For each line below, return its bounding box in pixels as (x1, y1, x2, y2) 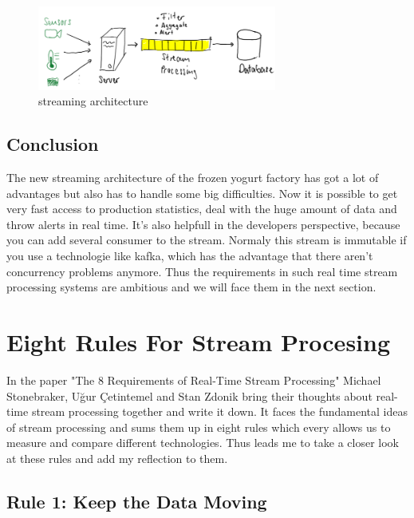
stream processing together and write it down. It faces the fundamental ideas (31, 403, 408, 420)
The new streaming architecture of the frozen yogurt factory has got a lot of (6, 169, 379, 186)
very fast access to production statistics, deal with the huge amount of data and (6, 200, 397, 217)
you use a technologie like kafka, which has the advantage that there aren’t (6, 247, 373, 264)
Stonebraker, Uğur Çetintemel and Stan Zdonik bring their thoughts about (6, 387, 373, 404)
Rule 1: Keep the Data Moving (6, 488, 267, 513)
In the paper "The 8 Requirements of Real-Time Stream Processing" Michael (6, 371, 381, 388)
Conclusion (6, 132, 99, 156)
